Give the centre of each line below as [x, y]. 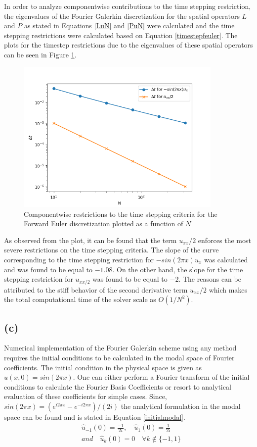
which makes [228, 289]
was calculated [226, 259]
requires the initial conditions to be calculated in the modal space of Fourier [119, 358]
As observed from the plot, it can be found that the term [90, 240]
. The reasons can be [210, 279]
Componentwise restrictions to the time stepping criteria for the [121, 214]
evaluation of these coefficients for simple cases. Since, [86, 396]
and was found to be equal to [48, 269]
